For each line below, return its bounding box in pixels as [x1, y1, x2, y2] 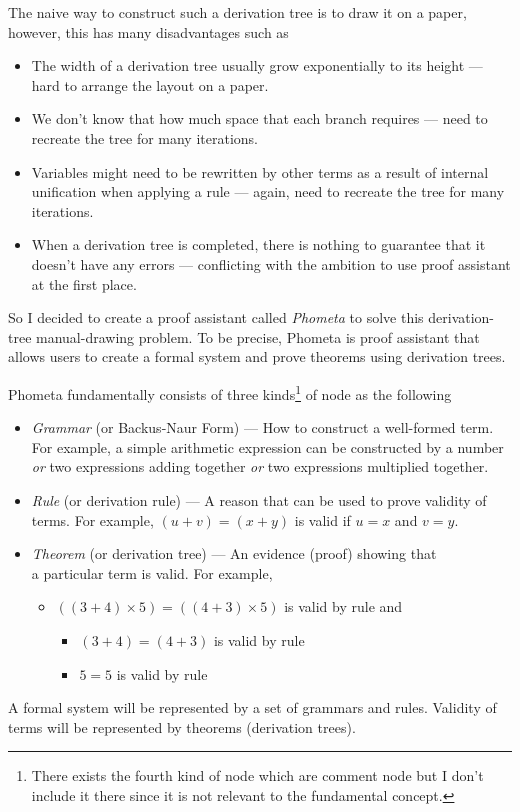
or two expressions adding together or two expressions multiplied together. [31, 456, 489, 477]
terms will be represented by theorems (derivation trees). [8, 716, 356, 737]
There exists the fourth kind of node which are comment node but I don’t [31, 765, 484, 786]
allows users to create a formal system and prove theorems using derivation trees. [8, 346, 506, 367]
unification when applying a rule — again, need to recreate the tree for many [31, 181, 505, 202]
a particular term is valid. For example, [31, 562, 273, 583]
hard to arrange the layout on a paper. [31, 74, 269, 95]
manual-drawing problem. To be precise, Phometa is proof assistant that [36, 326, 480, 347]
